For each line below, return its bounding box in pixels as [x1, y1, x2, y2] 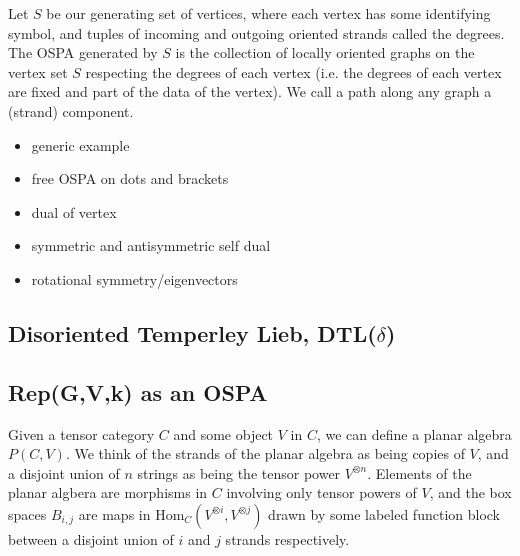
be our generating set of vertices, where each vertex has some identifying [46, 3, 491, 23]
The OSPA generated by [8, 42, 158, 63]
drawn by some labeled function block [268, 503, 501, 524]
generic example [31, 134, 130, 155]
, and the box [429, 482, 512, 503]
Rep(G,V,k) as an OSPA [8, 376, 268, 407]
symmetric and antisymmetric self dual [31, 235, 271, 256]
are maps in [78, 503, 151, 524]
